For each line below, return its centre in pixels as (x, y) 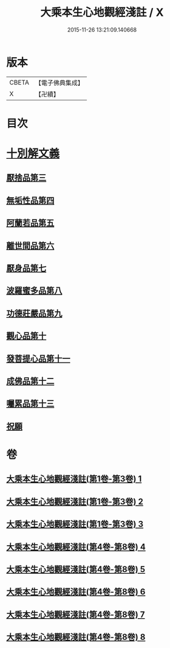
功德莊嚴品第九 (34, 313)
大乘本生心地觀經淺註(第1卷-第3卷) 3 (75, 524)
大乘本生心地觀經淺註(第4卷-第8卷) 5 (76, 569)
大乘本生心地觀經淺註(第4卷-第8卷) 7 (76, 614)
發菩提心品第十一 (38, 359)
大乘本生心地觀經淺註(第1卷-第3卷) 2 (75, 502)
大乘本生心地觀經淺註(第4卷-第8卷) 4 (76, 547)
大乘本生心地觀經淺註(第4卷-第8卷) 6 (76, 592)
